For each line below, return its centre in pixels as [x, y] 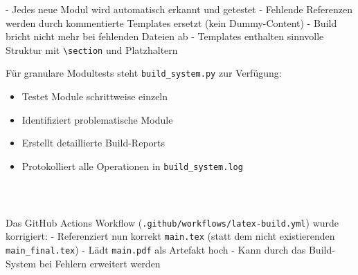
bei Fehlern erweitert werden [100, 263]
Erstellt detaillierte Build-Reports [93, 143]
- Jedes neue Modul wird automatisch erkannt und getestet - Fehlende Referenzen [179, 9]
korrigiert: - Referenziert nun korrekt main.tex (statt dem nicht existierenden [170, 236]
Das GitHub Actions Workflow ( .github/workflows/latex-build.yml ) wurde [172, 222]
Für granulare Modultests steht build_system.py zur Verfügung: [144, 73]
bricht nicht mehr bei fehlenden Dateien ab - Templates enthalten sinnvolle [165, 36]
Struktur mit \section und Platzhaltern [92, 49]
